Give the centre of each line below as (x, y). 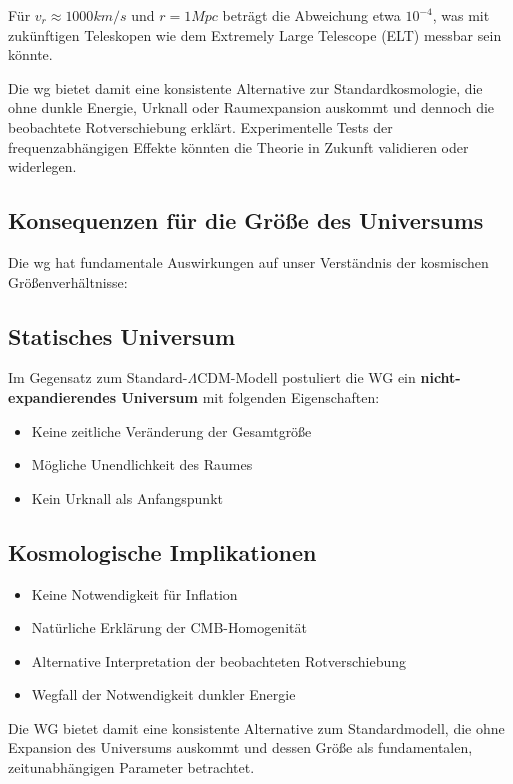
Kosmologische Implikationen (162, 551)
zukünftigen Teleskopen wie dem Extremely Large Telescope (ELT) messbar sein (255, 34)
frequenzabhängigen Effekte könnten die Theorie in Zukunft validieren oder (238, 146)
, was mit (461, 15)
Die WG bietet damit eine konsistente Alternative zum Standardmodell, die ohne (256, 727)
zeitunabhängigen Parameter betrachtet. (131, 767)
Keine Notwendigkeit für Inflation (134, 593)
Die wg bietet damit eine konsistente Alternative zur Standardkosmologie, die (245, 87)
